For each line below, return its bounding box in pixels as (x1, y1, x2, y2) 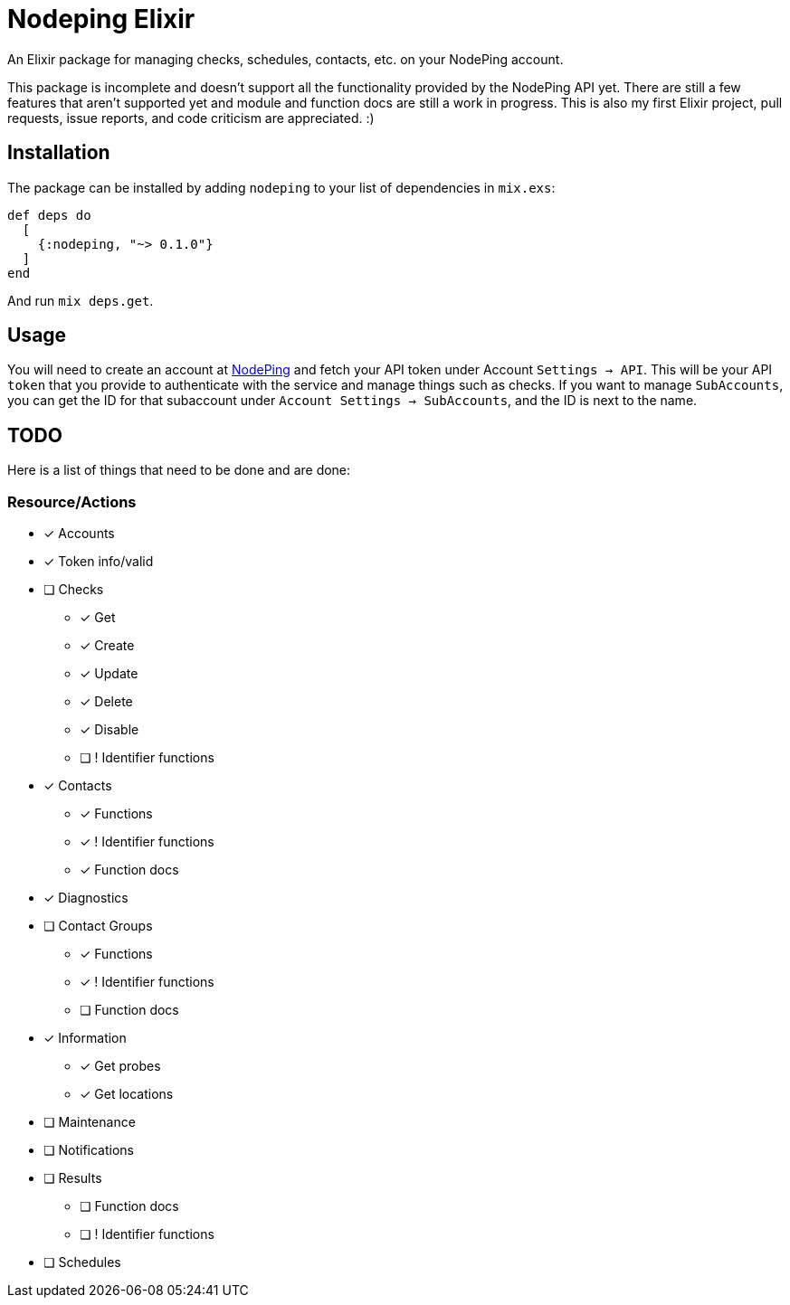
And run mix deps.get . (7, 292, 154, 308)
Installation (7, 141, 110, 165)
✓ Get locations (80, 1086, 174, 1102)
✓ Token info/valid (43, 553, 154, 570)
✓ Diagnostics (43, 890, 128, 906)
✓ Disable (80, 722, 139, 738)
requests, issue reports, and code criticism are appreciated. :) (7, 109, 375, 126)
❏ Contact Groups (43, 918, 153, 934)
